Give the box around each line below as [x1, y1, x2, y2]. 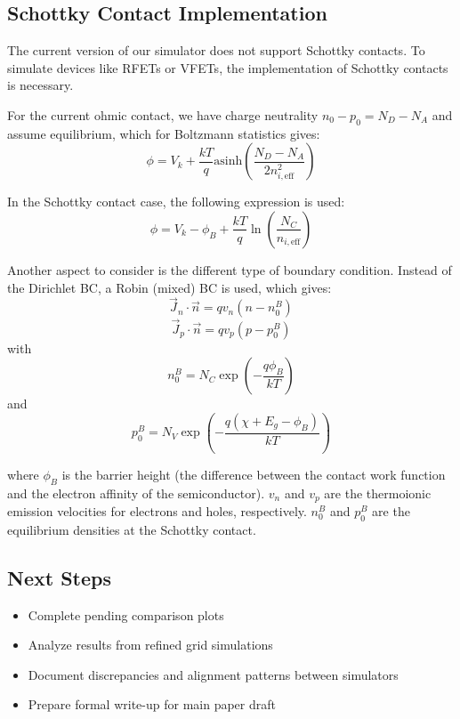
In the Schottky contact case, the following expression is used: [7, 192, 345, 211]
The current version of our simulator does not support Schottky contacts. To [7, 41, 425, 60]
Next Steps [7, 563, 111, 591]
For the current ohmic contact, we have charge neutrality [7, 105, 319, 124]
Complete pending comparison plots [28, 605, 224, 624]
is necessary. [7, 76, 74, 94]
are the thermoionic [324, 483, 432, 502]
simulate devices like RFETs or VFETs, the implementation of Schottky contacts [7, 58, 448, 77]
